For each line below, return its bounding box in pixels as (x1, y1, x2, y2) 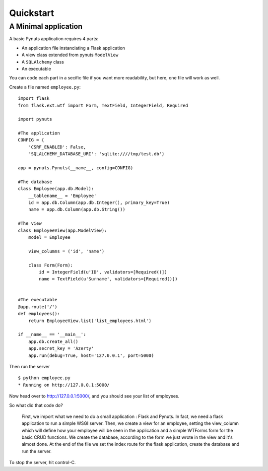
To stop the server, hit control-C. (9, 460, 76, 466)
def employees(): (18, 311, 60, 317)
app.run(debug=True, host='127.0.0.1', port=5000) (28, 352, 154, 358)
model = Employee (28, 234, 70, 240)
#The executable (18, 297, 58, 303)
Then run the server (9, 363, 50, 369)
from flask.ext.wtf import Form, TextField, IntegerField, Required (18, 102, 188, 108)
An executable (21, 66, 52, 71)
